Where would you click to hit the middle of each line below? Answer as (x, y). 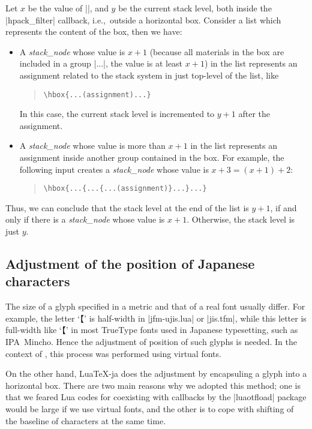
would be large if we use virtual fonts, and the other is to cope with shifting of (150, 408)
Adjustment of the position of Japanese (130, 264)
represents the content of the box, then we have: (94, 31)
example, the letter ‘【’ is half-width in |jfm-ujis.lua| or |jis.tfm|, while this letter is (156, 318)
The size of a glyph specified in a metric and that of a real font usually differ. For (155, 306)
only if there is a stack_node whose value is (85, 219)
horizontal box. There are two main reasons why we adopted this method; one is (153, 385)
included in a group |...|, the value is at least (101, 63)
